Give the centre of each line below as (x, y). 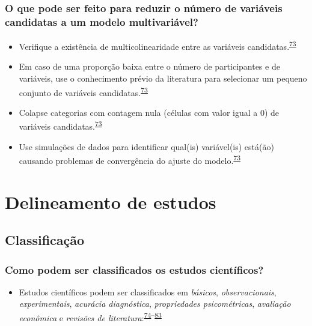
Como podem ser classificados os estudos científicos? (134, 269)
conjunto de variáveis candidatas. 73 (83, 91)
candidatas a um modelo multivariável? (102, 21)
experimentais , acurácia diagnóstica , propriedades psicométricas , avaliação (155, 303)
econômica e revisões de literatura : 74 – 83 (90, 317)
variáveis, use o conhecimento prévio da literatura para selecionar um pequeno (163, 78)
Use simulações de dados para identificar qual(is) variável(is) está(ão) (146, 146)
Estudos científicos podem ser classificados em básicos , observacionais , (148, 291)
